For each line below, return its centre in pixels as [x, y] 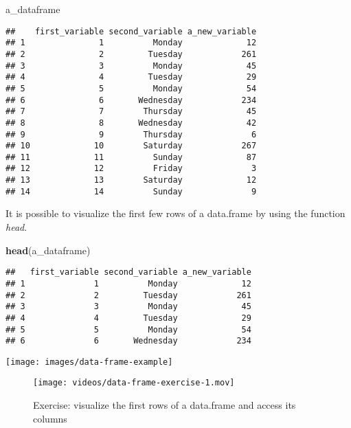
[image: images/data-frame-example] [89, 362]
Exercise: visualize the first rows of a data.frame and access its [165, 405]
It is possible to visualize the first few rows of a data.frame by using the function [175, 213]
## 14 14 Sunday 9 [131, 191]
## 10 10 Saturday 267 [131, 146]
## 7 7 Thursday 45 [131, 112]
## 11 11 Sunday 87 [131, 157]
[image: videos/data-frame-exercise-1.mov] [134, 383]
